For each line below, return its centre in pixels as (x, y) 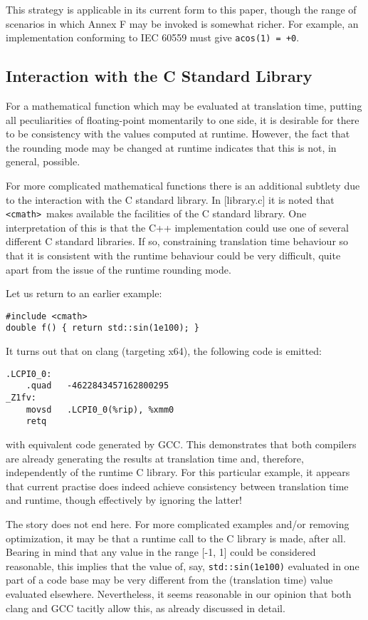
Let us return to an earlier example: (84, 293)
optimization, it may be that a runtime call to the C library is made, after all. (176, 538)
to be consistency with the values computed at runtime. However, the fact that (178, 134)
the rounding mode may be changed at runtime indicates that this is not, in (171, 147)
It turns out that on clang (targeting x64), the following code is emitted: (164, 351)
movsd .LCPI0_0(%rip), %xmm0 (100, 409)
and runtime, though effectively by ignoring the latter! (124, 500)
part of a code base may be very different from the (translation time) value (169, 580)
